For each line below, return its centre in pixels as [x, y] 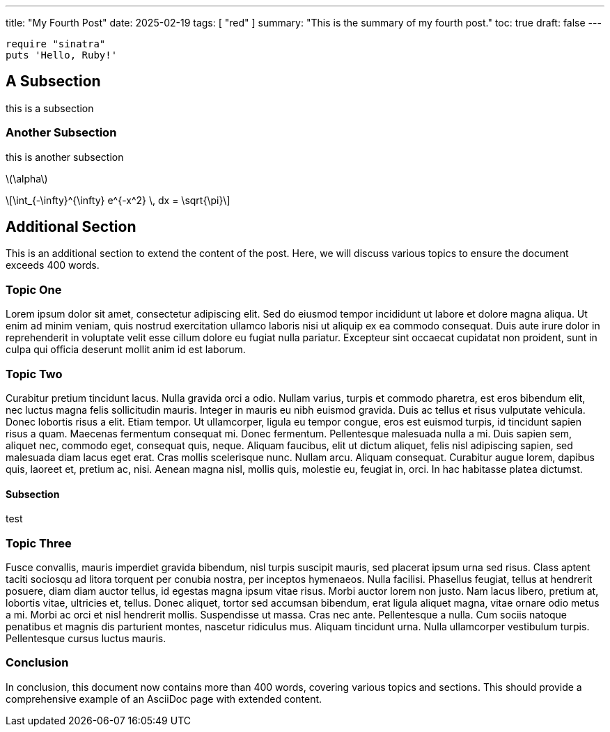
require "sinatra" [56, 44]
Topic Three [39, 543]
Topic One [34, 289]
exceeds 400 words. [53, 265]
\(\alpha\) [27, 178]
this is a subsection [50, 108]
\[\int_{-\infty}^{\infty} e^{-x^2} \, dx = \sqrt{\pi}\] [118, 200]
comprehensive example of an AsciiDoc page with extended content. [164, 699]
